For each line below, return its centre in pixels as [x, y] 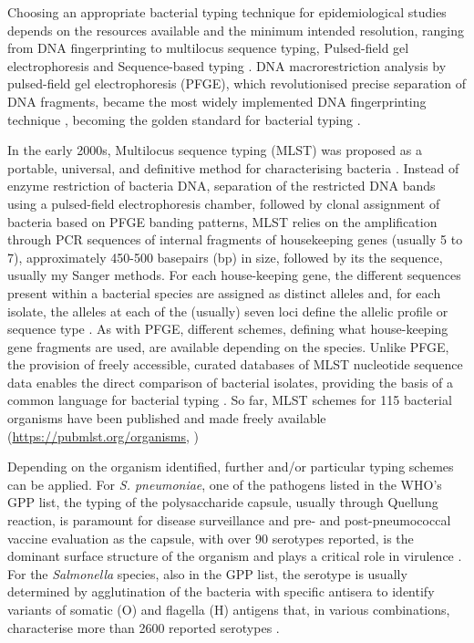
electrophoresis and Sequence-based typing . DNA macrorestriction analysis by [227, 65]
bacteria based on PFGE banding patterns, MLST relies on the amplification [222, 221]
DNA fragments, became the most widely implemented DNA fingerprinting [217, 101]
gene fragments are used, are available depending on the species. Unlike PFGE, [228, 346]
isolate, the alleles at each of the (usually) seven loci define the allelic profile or [228, 311]
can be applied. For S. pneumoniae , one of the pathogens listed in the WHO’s [225, 484]
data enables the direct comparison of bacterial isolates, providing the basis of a [231, 382]
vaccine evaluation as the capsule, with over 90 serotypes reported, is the [211, 538]
